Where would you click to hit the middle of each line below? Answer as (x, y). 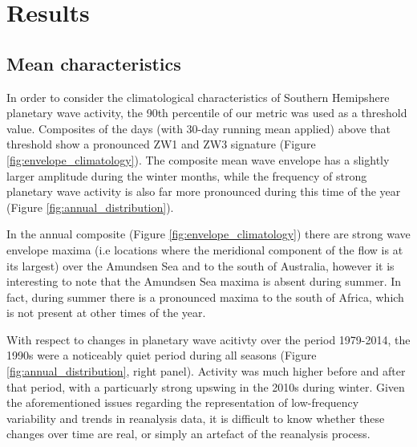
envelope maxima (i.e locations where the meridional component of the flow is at (205, 249)
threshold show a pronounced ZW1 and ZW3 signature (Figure (161, 144)
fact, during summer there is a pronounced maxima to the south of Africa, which (205, 297)
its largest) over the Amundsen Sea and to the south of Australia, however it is (200, 265)
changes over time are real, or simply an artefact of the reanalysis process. (188, 434)
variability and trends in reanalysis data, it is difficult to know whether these (196, 418)
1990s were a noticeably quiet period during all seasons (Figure (162, 355)
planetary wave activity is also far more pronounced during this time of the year (204, 191)
